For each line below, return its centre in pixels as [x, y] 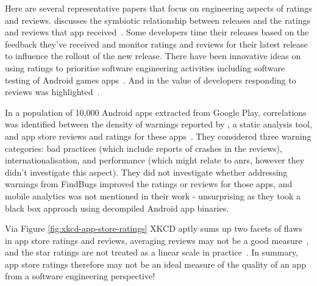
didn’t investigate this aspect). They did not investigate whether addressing [146, 172]
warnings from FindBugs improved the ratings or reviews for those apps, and [149, 184]
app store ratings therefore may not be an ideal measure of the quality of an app [155, 264]
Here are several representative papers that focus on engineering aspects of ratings [158, 8]
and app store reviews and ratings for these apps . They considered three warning [158, 136]
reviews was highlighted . [52, 92]
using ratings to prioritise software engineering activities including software [145, 67]
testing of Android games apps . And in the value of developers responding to [151, 80]
